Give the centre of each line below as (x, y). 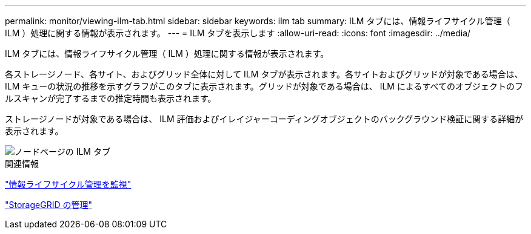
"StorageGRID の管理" (48, 205)
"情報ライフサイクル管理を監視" (68, 184)
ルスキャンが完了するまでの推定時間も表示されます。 (111, 98)
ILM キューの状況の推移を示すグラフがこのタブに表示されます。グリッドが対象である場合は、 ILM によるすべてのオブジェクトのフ (264, 86)
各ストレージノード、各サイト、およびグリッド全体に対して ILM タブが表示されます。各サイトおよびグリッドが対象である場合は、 (264, 74)
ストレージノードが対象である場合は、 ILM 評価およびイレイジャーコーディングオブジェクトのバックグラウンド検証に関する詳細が (264, 119)
